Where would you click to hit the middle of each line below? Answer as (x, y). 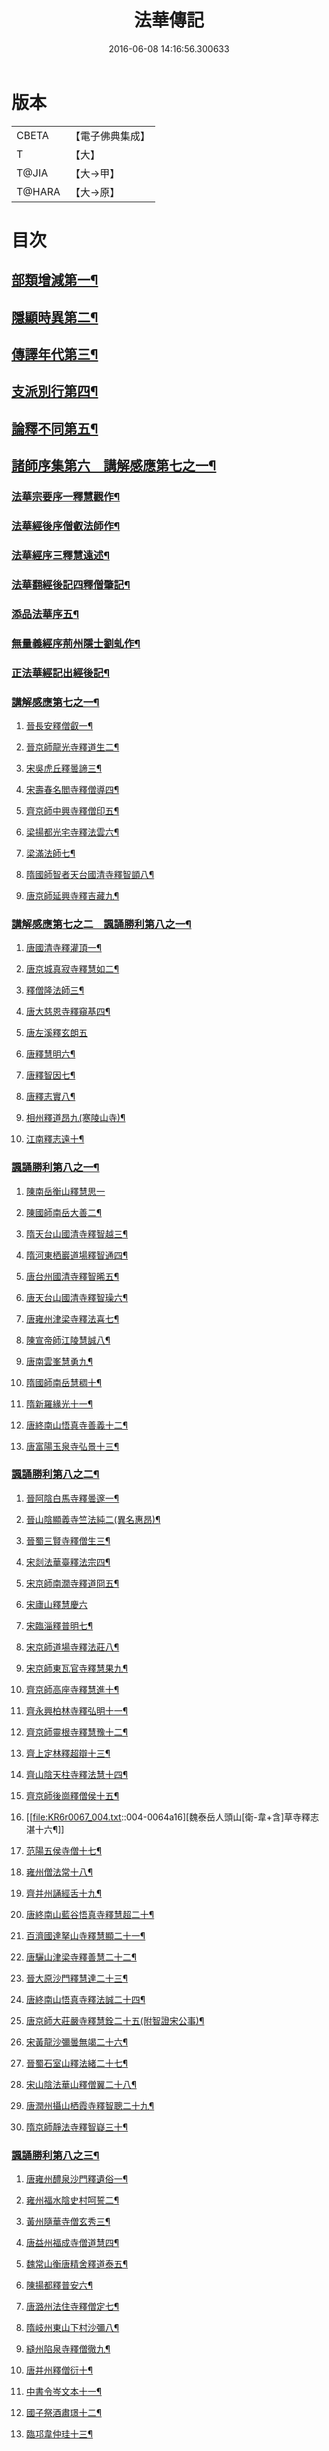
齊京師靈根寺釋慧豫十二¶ (77, 1732)
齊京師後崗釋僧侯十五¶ (72, 1795)
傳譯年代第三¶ (55, 354)
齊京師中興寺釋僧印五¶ (72, 810)
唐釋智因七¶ (50, 1075)
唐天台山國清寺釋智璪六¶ (77, 1297)
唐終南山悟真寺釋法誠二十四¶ (85, 1999)
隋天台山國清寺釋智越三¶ (77, 1233)
